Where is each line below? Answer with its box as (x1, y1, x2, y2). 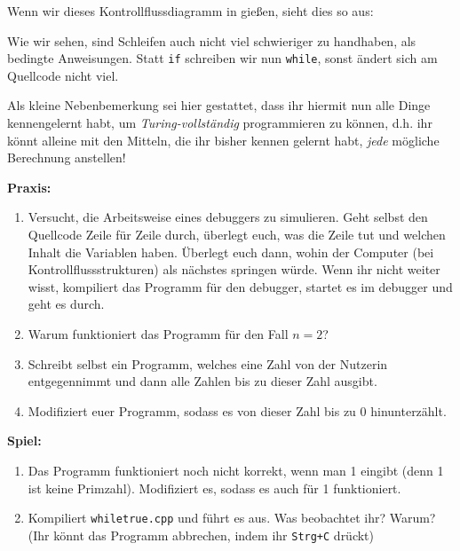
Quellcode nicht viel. (7, 66, 119, 84)
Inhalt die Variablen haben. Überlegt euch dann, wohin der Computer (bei (28, 242, 434, 261)
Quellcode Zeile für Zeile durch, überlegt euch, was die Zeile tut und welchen (28, 225, 446, 243)
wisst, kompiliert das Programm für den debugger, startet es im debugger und (28, 277, 453, 295)
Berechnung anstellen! (7, 148, 126, 167)
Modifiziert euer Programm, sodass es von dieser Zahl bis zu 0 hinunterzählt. (28, 401, 447, 420)
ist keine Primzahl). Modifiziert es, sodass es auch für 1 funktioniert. (28, 478, 401, 497)
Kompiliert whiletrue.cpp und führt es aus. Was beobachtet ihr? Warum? (28, 508, 436, 527)
